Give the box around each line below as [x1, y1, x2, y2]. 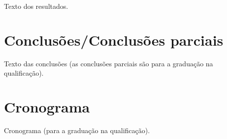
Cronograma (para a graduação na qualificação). [4, 125, 150, 136]
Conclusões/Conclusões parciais [4, 29, 224, 50]
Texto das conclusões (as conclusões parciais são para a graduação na [4, 58, 213, 68]
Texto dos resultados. [4, 1, 68, 11]
